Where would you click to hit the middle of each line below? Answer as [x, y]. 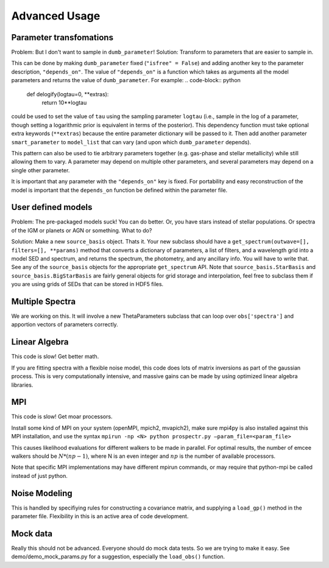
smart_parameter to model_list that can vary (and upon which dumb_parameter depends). [131, 142]
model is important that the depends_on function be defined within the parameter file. [119, 190]
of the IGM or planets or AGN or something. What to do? [82, 230]
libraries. [22, 385]
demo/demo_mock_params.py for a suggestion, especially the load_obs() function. [118, 556]
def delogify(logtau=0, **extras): [68, 94]
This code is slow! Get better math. [55, 357]
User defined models [52, 207]
